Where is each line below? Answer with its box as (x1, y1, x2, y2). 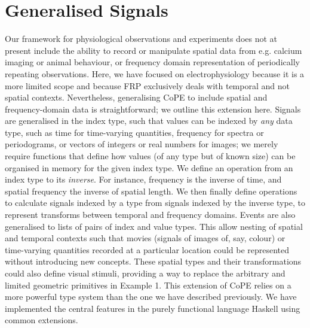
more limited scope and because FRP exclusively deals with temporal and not (5, 79, 290, 92)
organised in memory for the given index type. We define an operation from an (5, 161, 293, 174)
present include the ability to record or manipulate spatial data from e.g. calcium (5, 44, 302, 56)
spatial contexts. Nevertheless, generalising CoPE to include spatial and (5, 91, 268, 104)
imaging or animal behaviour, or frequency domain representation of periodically (5, 56, 300, 68)
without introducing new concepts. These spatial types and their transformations (5, 255, 302, 268)
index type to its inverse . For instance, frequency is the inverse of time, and (5, 173, 282, 186)
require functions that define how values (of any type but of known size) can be (5, 150, 296, 162)
